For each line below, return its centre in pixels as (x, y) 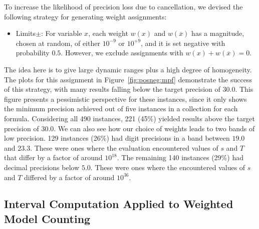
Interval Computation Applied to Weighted (119, 204)
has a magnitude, (218, 33)
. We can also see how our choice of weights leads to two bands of (154, 128)
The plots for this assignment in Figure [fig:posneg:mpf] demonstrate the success (128, 79)
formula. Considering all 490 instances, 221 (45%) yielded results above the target (130, 118)
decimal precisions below (42, 167)
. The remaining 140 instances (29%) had (180, 157)
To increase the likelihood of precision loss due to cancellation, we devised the (123, 6)
